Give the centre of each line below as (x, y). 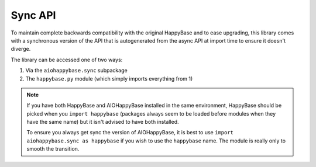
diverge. (21, 49)
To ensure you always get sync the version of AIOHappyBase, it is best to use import (130, 133)
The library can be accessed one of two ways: (67, 60)
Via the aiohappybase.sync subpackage (77, 71)
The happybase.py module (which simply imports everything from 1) (109, 78)
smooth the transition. (53, 149)
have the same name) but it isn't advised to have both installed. (103, 122)
